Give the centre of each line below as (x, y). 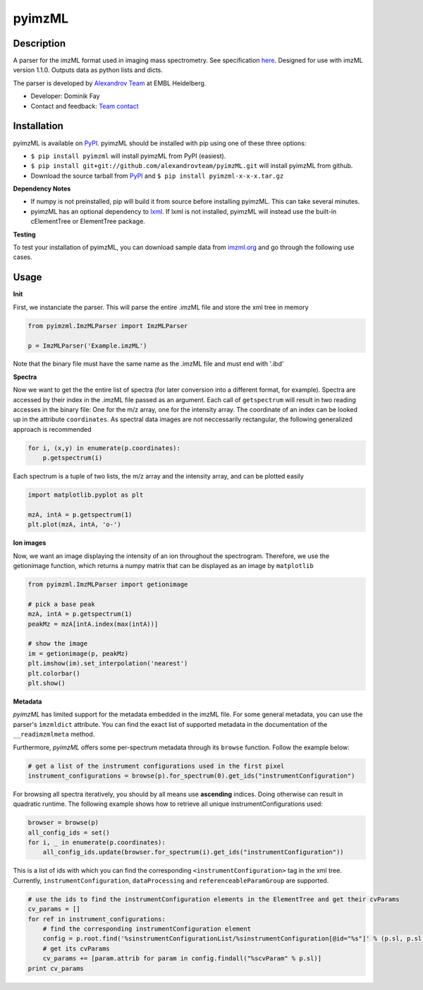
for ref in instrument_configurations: (97, 919)
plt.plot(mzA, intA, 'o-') (74, 525)
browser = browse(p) (63, 823)
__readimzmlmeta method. (54, 735)
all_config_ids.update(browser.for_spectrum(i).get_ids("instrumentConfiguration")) (194, 852)
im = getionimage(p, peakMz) (78, 653)
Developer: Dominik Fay (65, 96)
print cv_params (56, 968)
